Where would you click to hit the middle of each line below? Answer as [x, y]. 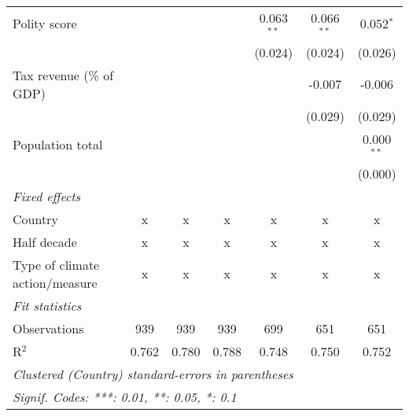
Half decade [45, 241]
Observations [48, 328]
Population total [58, 145]
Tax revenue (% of [63, 75]
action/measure [55, 282]
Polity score [45, 24]
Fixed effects [47, 196]
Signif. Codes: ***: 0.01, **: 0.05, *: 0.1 [125, 396]
